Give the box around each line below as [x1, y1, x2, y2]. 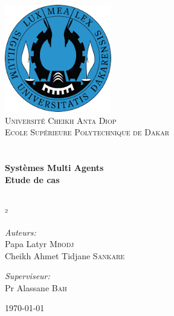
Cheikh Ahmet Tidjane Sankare [5, 249, 125, 262]
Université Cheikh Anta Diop [5, 114, 117, 126]
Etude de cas [5, 173, 60, 185]
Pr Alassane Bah [5, 281, 67, 294]
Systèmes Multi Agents [5, 161, 104, 174]
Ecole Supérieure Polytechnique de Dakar [5, 126, 170, 138]
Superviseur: [5, 269, 50, 282]
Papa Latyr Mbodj [5, 237, 74, 250]
